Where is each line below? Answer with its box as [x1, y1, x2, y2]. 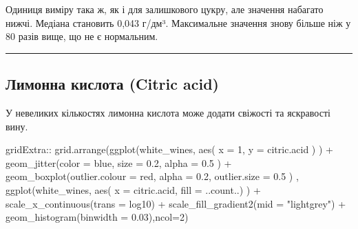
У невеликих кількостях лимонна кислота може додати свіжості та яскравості [6, 105, 330, 119]
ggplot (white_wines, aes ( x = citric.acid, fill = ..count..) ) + [6, 182, 261, 197]
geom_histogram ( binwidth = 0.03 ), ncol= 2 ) [6, 210, 189, 224]
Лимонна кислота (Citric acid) [6, 73, 219, 94]
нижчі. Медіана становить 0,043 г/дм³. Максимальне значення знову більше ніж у [6, 15, 351, 30]
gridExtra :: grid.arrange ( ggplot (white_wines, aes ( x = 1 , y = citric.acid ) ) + [6, 142, 333, 157]
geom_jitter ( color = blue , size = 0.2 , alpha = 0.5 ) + [6, 155, 232, 170]
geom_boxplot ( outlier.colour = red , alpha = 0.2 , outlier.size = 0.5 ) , [6, 169, 299, 183]
